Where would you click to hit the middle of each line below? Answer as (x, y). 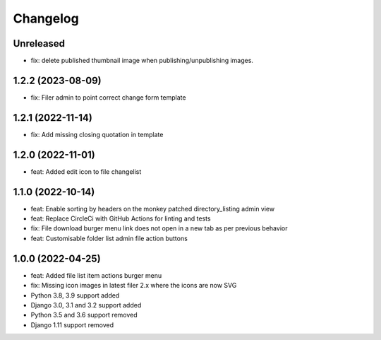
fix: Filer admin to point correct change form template (108, 97)
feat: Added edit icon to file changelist (86, 171)
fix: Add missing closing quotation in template (97, 134)
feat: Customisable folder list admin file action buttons (109, 238)
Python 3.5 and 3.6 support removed (84, 315)
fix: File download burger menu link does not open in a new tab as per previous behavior (159, 228)
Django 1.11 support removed (72, 324)
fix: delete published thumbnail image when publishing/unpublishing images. (142, 61)
